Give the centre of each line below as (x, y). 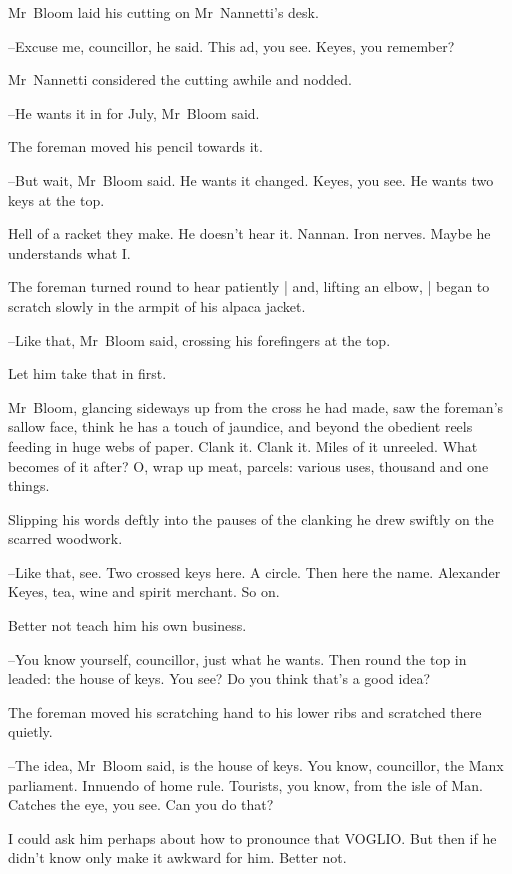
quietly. (30, 731)
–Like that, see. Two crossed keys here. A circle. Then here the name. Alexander (254, 571)
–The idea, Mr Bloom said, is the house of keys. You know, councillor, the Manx (256, 765)
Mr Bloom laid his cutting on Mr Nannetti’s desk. (163, 12)
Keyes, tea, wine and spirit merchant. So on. (144, 591)
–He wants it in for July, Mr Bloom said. (134, 112)
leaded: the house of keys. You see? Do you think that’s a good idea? (219, 678)
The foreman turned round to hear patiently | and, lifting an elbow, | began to (249, 286)
